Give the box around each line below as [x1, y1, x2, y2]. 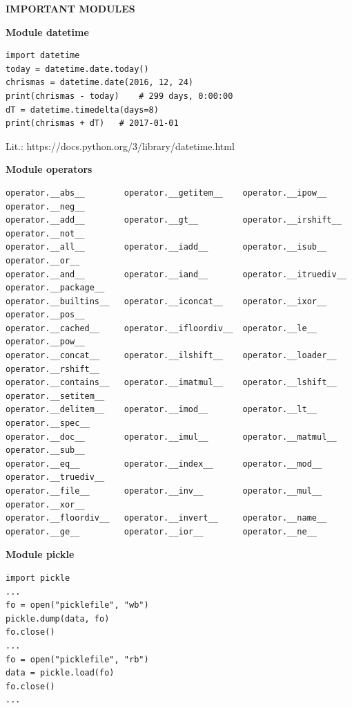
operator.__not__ [6, 228, 85, 239]
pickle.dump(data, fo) [6, 613, 110, 624]
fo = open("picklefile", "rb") [6, 654, 149, 664]
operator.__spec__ [6, 418, 90, 429]
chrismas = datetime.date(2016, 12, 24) [6, 77, 194, 88]
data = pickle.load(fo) [6, 668, 115, 678]
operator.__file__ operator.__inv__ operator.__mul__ [6, 486, 322, 496]
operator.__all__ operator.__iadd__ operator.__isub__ [6, 242, 327, 252]
